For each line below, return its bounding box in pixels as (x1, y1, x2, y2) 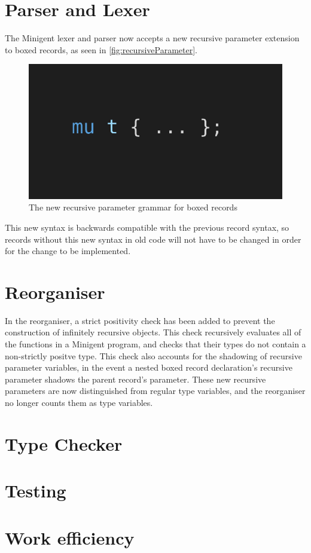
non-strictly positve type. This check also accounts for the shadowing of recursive (5, 349, 302, 362)
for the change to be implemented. (5, 245, 131, 257)
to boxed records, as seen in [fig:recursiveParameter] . (5, 43, 197, 56)
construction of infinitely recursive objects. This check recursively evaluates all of (5, 326, 301, 338)
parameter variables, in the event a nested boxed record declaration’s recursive (5, 361, 292, 374)
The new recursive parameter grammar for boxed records (29, 201, 237, 213)
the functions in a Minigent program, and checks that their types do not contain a (5, 338, 306, 350)
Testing (5, 478, 66, 503)
